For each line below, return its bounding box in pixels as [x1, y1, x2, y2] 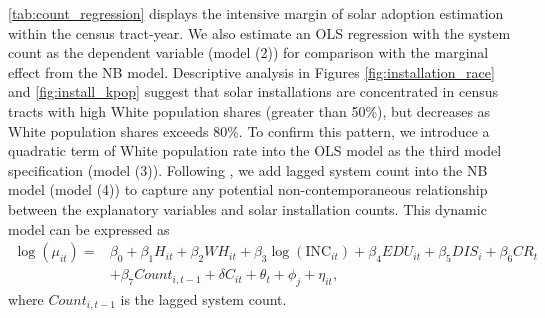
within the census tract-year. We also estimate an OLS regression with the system [8, 22, 511, 43]
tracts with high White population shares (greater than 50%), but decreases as [8, 100, 491, 121]
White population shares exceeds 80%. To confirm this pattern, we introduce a [8, 120, 490, 141]
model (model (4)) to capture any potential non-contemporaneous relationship [8, 179, 488, 200]
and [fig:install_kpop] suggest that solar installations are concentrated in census [8, 81, 498, 102]
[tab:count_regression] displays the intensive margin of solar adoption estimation [8, 3, 504, 23]
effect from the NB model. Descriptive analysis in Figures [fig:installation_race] [8, 61, 495, 82]
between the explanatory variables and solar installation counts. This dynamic [8, 198, 487, 219]
